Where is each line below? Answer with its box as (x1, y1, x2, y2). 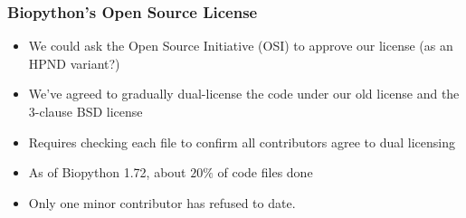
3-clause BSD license (28, 102, 143, 120)
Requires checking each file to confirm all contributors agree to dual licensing (28, 132, 455, 151)
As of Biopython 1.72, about (28, 163, 186, 182)
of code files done (217, 163, 313, 182)
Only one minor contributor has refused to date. (28, 193, 296, 212)
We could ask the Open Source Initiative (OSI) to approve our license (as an (28, 36, 453, 55)
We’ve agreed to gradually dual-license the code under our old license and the (28, 84, 460, 103)
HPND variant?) (28, 53, 120, 72)
